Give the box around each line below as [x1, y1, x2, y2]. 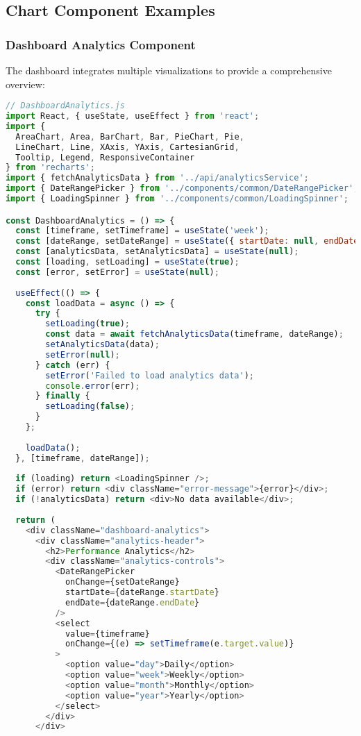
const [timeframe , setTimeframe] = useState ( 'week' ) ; [15, 226, 269, 236]
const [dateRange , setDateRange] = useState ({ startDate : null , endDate [15, 236, 359, 246]
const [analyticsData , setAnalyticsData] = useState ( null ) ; [15, 246, 299, 257]
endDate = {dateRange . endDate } [65, 597, 200, 608]
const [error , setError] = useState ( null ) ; [15, 267, 219, 277]
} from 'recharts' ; [6, 162, 95, 173]
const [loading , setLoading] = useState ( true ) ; [15, 257, 240, 267]
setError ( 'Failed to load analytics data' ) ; [45, 370, 254, 380]
